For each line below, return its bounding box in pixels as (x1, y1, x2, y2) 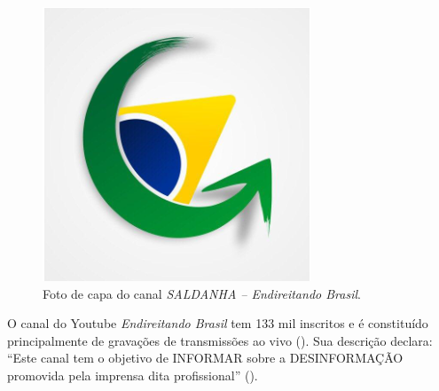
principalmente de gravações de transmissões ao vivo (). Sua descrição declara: (7, 331, 433, 349)
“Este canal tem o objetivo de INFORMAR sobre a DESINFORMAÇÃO (7, 348, 404, 367)
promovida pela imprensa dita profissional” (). (7, 365, 258, 384)
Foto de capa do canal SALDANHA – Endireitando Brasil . (43, 284, 361, 302)
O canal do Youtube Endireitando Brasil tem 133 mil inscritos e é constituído (7, 314, 428, 332)
